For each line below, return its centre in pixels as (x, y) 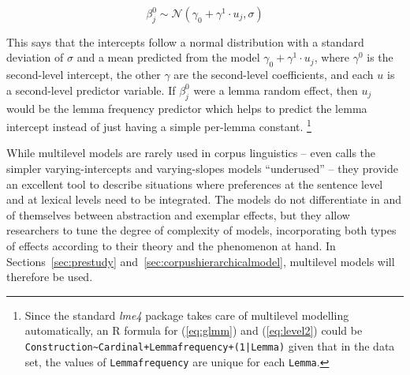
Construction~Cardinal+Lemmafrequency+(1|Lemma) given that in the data (210, 345)
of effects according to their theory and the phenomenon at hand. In (171, 245)
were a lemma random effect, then (276, 90)
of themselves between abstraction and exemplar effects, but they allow (178, 214)
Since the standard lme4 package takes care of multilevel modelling (187, 315)
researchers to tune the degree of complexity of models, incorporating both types (201, 230)
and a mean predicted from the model (168, 57)
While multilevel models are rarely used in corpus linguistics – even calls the (191, 153)
